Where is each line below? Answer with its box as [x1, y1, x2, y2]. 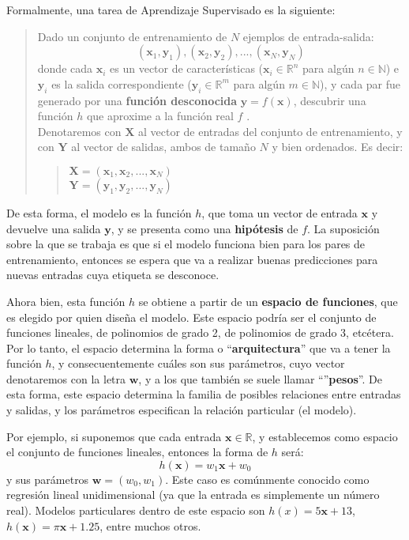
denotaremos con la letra [6, 370, 126, 387]
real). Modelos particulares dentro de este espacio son [6, 502, 265, 519]
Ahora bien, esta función [6, 293, 126, 309]
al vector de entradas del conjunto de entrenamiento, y [137, 123, 403, 139]
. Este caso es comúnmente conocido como [165, 470, 370, 487]
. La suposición [307, 220, 380, 236]
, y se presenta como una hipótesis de [111, 220, 298, 236]
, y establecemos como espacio [252, 428, 398, 444]
